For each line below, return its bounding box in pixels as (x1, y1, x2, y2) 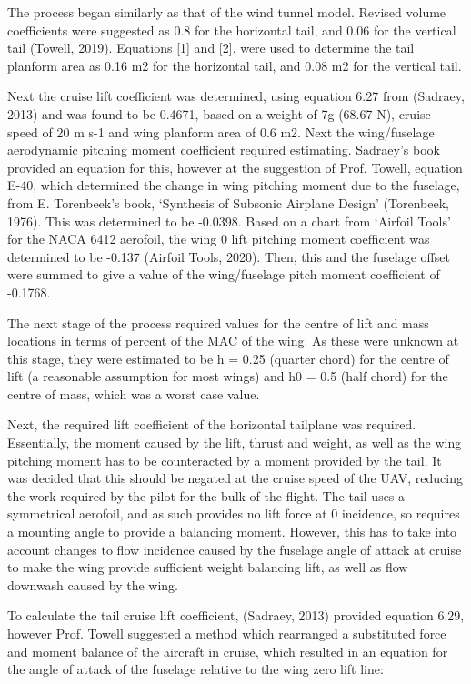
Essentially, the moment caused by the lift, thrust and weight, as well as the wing (7, 433, 462, 452)
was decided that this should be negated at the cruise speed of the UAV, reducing (7, 468, 463, 488)
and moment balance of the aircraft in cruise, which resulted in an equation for (7, 641, 448, 660)
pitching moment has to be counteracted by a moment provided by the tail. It (7, 450, 442, 469)
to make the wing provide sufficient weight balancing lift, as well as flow (7, 558, 408, 577)
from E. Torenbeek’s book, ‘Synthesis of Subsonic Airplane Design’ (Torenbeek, (7, 193, 449, 212)
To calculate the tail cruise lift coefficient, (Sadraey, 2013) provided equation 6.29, (7, 606, 465, 625)
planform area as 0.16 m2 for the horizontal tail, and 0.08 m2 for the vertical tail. (7, 55, 462, 75)
